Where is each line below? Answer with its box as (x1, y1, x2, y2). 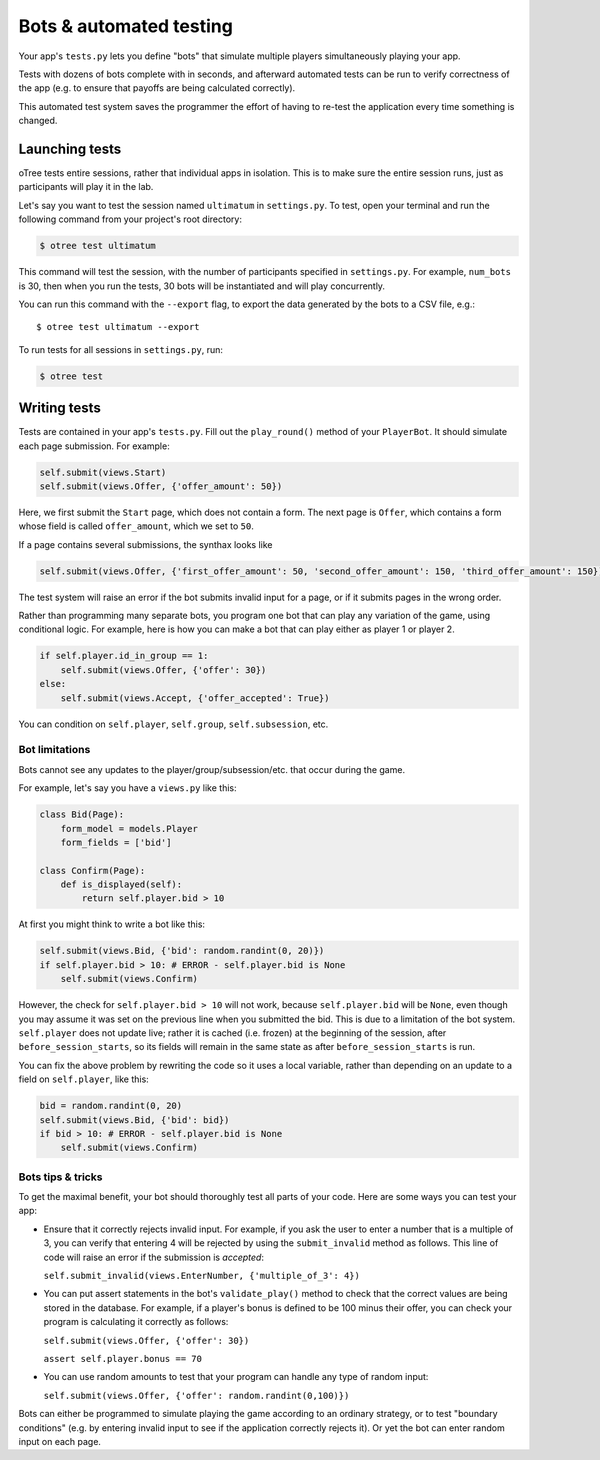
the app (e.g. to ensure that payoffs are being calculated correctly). (18, 82, 296, 94)
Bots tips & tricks (18, 1170, 103, 1184)
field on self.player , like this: (18, 1073, 149, 1085)
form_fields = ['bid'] (60, 836, 172, 848)
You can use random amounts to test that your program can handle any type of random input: (43, 1371, 429, 1383)
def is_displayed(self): (60, 879, 183, 890)
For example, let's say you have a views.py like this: (18, 782, 237, 794)
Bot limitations (18, 743, 91, 757)
